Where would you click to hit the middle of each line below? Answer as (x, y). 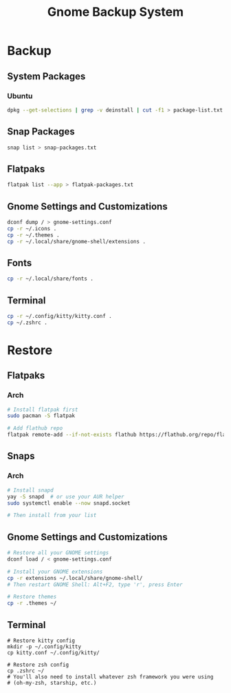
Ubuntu (20, 96)
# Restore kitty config (41, 641)
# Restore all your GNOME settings (58, 553)
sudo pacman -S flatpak (41, 416)
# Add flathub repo (35, 428)
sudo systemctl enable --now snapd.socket (69, 503)
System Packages (46, 76)
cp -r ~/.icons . (32, 228)
